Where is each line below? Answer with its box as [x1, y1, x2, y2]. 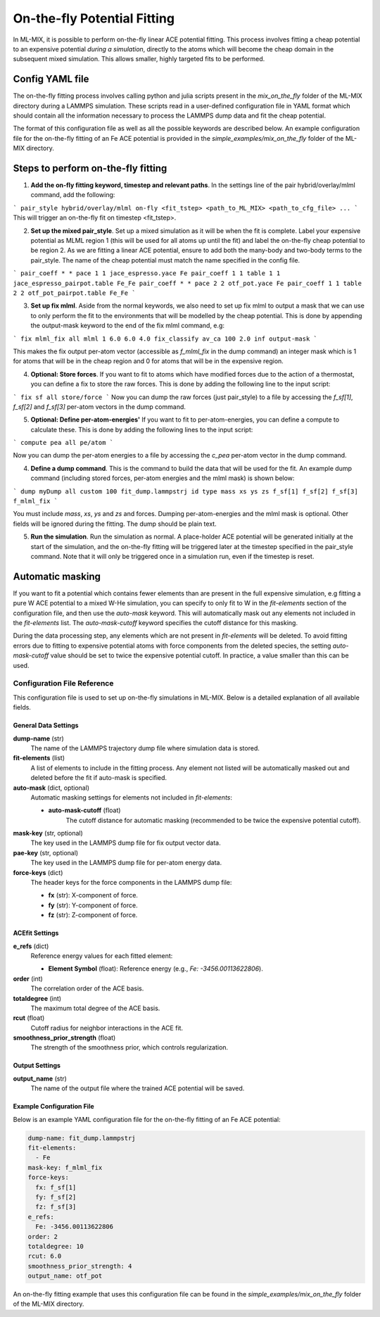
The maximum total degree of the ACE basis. [30, 1004, 160, 1012]
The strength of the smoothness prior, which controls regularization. [30, 1043, 229, 1052]
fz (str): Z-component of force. [48, 911, 138, 919]
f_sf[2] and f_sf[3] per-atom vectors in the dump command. [13, 402, 186, 411]
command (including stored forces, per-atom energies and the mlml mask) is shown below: [30, 474, 295, 482]
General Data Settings [13, 721, 79, 730]
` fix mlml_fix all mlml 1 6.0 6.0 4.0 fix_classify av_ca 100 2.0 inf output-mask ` [13, 334, 318, 343]
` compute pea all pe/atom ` [13, 439, 114, 447]
